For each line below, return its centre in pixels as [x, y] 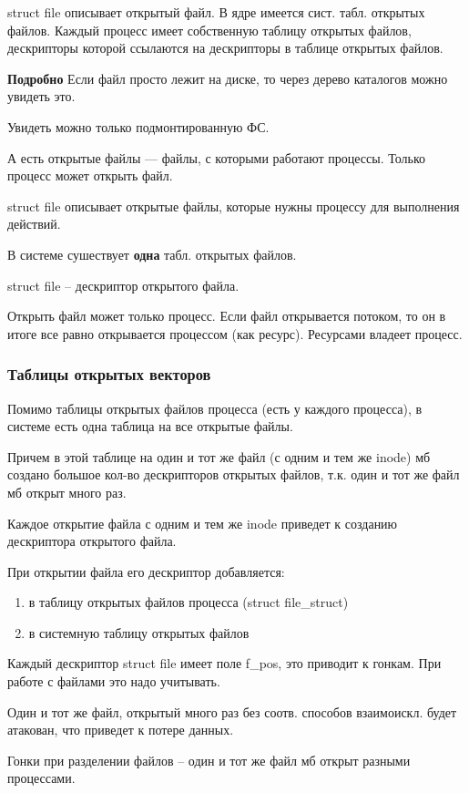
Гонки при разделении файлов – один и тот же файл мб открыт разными [209, 760]
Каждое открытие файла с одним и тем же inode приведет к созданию [203, 523]
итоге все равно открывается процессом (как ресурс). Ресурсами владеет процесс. [235, 333]
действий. [34, 224]
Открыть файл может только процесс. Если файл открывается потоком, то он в [227, 316]
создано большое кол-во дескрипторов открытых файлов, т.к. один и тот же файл [234, 474]
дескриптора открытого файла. [92, 541]
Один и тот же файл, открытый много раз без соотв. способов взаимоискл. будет [232, 711]
